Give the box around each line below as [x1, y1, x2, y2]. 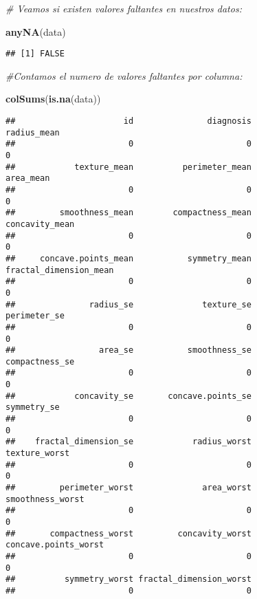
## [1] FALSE [5, 49, 65, 59]
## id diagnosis [5, 116, 252, 127]
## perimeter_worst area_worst [5, 483, 252, 493]
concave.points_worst [5, 540, 104, 550]
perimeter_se [5, 311, 65, 321]
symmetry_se [5, 402, 60, 413]
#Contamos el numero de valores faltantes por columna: [5, 68, 243, 83]
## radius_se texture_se [5, 299, 252, 309]
